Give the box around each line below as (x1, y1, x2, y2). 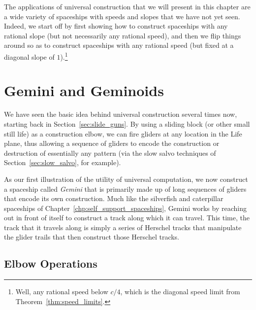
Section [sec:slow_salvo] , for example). (4, 157, 121, 168)
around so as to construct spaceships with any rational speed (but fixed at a (4, 40, 234, 50)
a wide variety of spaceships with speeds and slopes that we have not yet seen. (4, 11, 240, 21)
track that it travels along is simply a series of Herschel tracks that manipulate (4, 222, 242, 232)
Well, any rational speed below (15, 286, 108, 297)
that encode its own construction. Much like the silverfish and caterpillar (4, 193, 224, 204)
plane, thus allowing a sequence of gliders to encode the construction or (4, 138, 220, 148)
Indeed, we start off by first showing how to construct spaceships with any (4, 21, 228, 31)
